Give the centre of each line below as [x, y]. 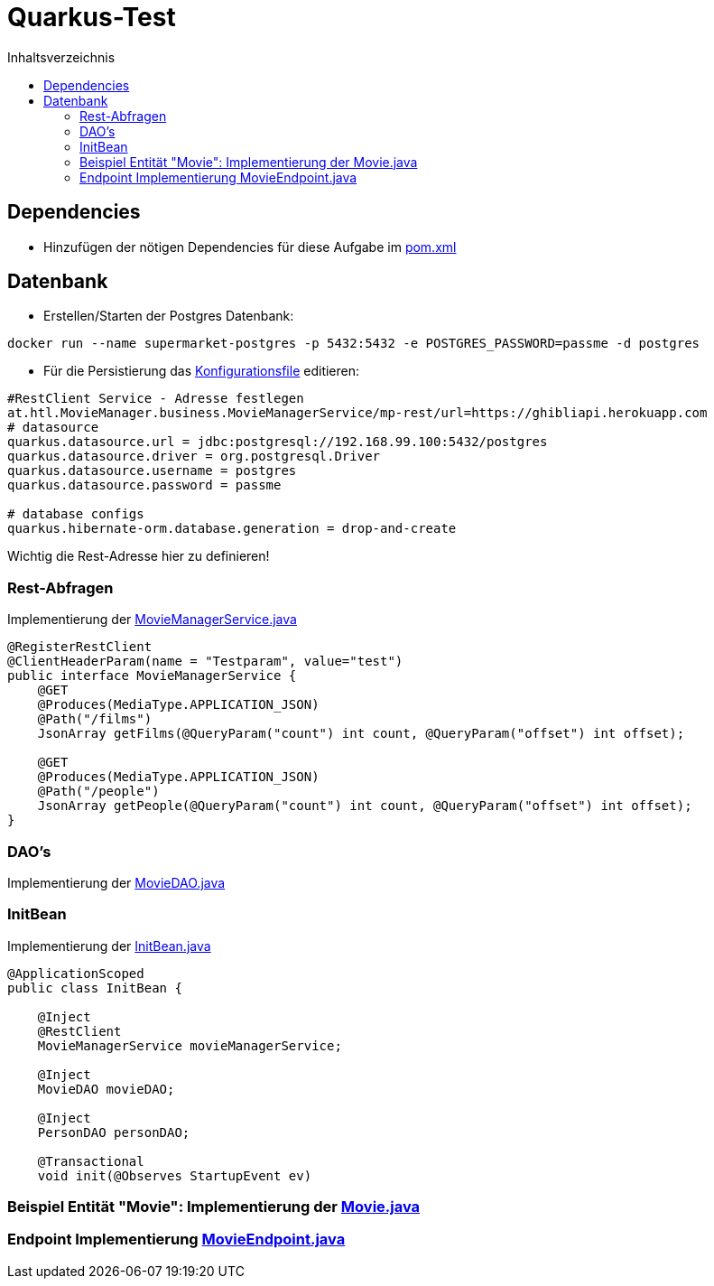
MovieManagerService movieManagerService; [190, 1045]
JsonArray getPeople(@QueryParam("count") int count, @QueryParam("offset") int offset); [365, 806]
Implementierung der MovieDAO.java [116, 882]
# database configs [76, 514]
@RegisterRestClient [80, 647]
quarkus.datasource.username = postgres [152, 471]
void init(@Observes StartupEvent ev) [175, 1175]
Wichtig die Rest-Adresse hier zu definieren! [139, 556]
